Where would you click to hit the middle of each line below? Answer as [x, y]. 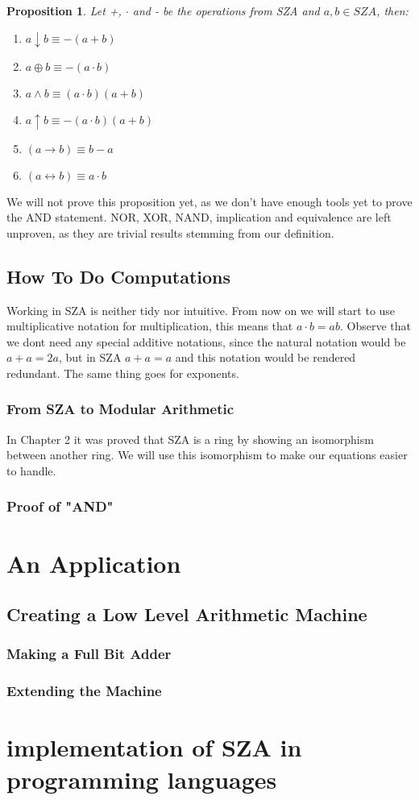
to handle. [31, 470]
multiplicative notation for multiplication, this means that [150, 326]
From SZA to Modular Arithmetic [120, 409]
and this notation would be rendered [266, 357]
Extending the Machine [84, 691]
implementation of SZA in [154, 747]
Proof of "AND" [60, 506]
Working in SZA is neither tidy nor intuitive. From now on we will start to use [201, 310]
